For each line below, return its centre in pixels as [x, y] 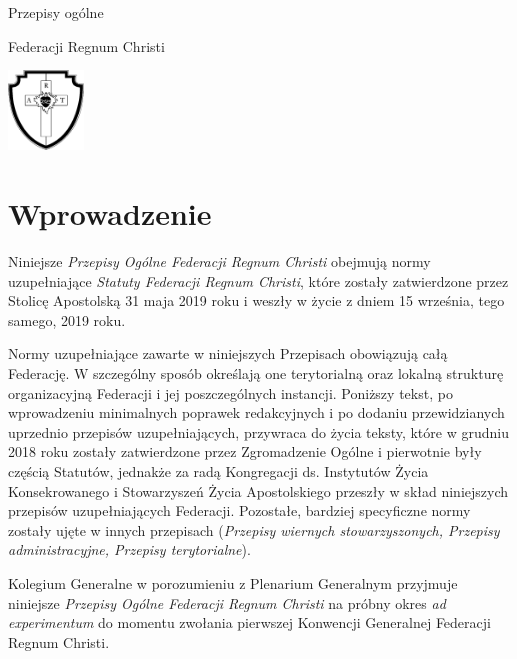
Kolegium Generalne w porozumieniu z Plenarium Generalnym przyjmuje [233, 582]
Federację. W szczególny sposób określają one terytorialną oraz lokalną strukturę [256, 373]
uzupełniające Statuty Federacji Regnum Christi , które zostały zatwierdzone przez [258, 280]
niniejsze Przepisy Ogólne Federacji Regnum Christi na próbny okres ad [227, 602]
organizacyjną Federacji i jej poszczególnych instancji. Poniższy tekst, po [230, 392]
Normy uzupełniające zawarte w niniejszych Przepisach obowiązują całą [228, 353]
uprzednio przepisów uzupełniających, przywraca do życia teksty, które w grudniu [258, 431]
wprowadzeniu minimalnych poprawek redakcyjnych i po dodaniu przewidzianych [256, 412]
